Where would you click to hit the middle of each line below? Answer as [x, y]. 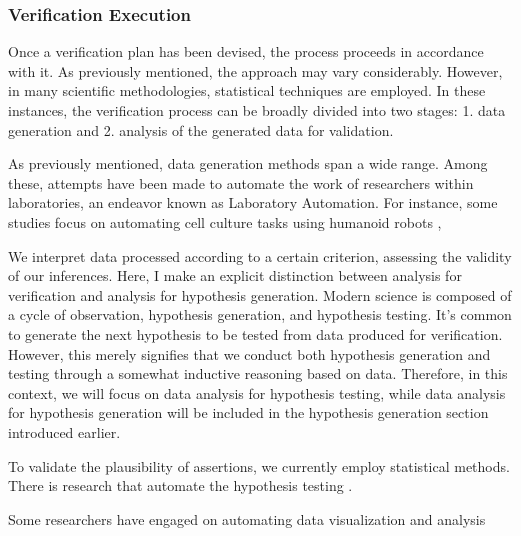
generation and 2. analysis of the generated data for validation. [201, 129]
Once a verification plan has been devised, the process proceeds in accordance [246, 51]
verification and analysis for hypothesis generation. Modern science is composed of [260, 294]
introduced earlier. [64, 431]
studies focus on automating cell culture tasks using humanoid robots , [225, 221]
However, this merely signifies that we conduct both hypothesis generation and [249, 353]
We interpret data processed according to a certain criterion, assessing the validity [260, 255]
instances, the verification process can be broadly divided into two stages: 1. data [257, 110]
